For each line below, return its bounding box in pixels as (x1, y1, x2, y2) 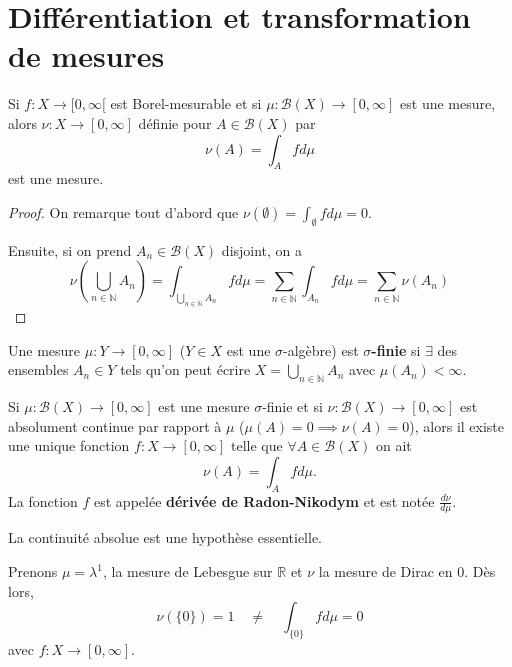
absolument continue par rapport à (8, 415, 222, 436)
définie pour (138, 112, 212, 133)
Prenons (8, 561, 58, 582)
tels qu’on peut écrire (120, 359, 251, 380)
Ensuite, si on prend (8, 239, 132, 260)
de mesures (8, 35, 165, 76)
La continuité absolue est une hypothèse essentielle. (8, 527, 322, 548)
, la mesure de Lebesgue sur (102, 561, 273, 582)
